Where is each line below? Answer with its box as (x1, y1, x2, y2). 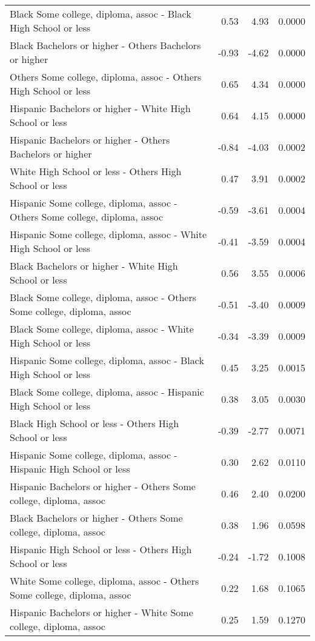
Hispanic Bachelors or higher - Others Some (10, 479, 196, 493)
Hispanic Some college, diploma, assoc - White (10, 227, 207, 241)
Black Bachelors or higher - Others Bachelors (10, 38, 201, 52)
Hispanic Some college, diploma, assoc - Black (10, 353, 204, 367)
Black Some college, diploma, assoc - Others (10, 290, 197, 304)
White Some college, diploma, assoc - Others (10, 574, 199, 588)
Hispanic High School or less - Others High (10, 542, 192, 556)
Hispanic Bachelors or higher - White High (10, 101, 191, 115)
